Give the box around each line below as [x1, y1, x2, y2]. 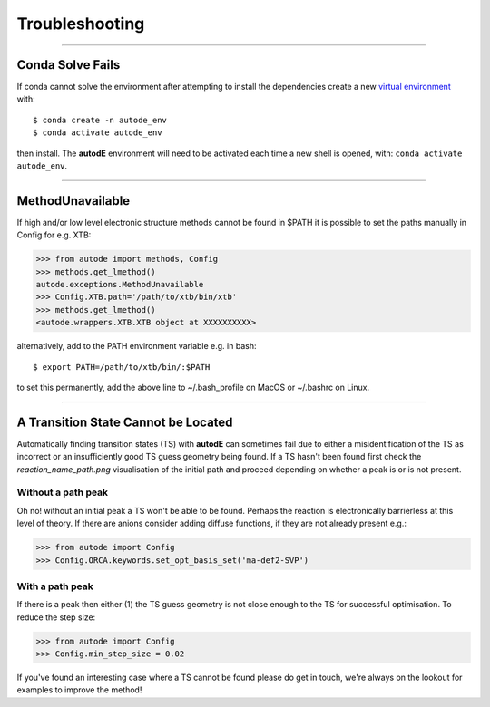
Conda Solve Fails [16, 57, 121, 73]
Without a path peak [16, 486, 109, 499]
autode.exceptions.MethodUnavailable [35, 279, 204, 290]
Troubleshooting [16, 14, 145, 34]
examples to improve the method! [16, 684, 142, 695]
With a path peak [16, 580, 94, 593]
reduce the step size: [16, 612, 96, 623]
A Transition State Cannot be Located [16, 414, 233, 430]
